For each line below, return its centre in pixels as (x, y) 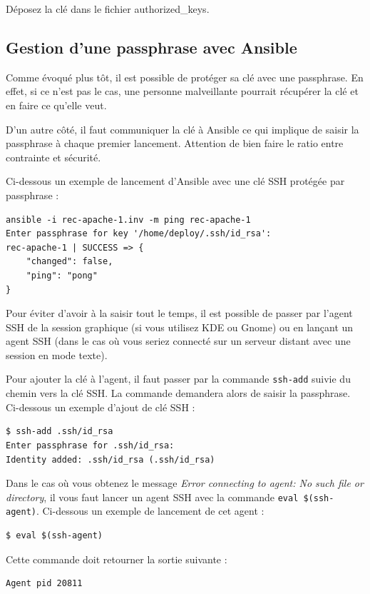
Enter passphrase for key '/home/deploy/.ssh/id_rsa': (139, 234)
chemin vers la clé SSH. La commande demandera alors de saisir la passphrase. (178, 393)
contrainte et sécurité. (53, 157)
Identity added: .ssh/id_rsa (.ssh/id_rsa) (111, 459)
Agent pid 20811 (44, 584)
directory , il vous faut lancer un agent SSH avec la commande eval (152, 497)
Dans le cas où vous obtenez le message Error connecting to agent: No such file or (185, 483)
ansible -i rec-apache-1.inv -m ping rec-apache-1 (128, 220)
